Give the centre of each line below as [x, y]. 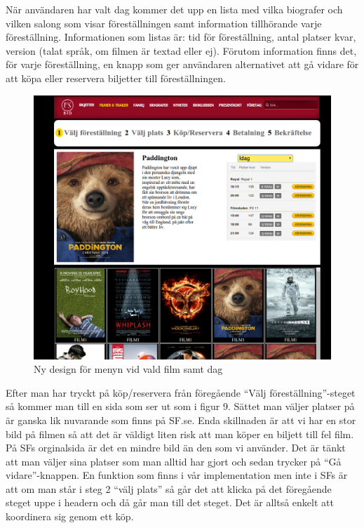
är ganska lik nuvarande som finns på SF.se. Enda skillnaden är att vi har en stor [181, 420]
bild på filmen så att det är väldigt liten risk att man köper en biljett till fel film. [180, 434]
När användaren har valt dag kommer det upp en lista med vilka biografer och [174, 9]
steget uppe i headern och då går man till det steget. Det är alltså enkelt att [170, 502]
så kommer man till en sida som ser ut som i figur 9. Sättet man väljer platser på [180, 406]
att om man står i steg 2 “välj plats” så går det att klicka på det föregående [169, 488]
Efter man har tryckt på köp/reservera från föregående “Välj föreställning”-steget [181, 392]
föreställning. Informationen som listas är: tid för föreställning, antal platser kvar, [181, 37]
